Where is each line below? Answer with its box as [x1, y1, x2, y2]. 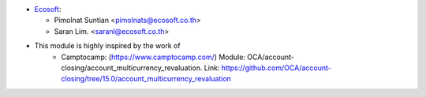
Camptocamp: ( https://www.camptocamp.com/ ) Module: [61, 52, 246, 62]
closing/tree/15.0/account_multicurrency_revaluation [61, 74, 232, 84]
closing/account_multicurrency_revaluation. [61, 63, 203, 73]
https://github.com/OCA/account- [221, 63, 331, 73]
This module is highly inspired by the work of [34, 41, 181, 50]
